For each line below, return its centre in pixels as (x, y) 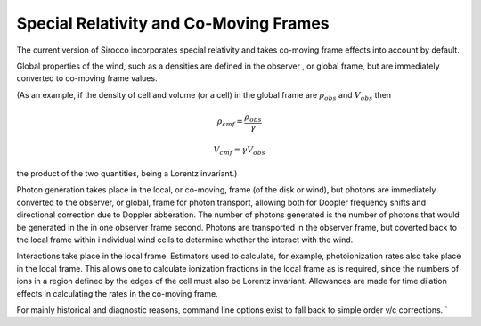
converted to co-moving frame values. (87, 78)
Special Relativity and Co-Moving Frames (173, 23)
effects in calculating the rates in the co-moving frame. (117, 293)
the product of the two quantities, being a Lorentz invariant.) (127, 173)
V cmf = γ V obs (240, 151)
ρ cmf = (230, 123)
